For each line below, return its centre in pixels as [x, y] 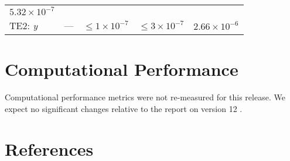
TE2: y [24, 25]
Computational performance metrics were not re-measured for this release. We [145, 97]
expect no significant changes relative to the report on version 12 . [124, 108]
